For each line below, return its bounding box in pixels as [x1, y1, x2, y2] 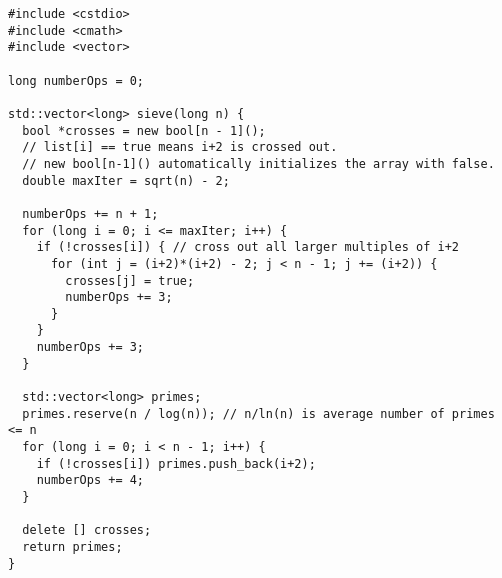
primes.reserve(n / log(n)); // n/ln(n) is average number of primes [22, 406, 495, 421]
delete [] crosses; [22, 523, 152, 538]
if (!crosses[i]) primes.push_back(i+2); [36, 456, 316, 471]
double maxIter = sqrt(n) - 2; [22, 173, 230, 188]
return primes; [22, 540, 123, 554]
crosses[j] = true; [65, 273, 195, 288]
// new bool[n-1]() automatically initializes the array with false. [22, 156, 495, 171]
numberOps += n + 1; [22, 206, 159, 221]
